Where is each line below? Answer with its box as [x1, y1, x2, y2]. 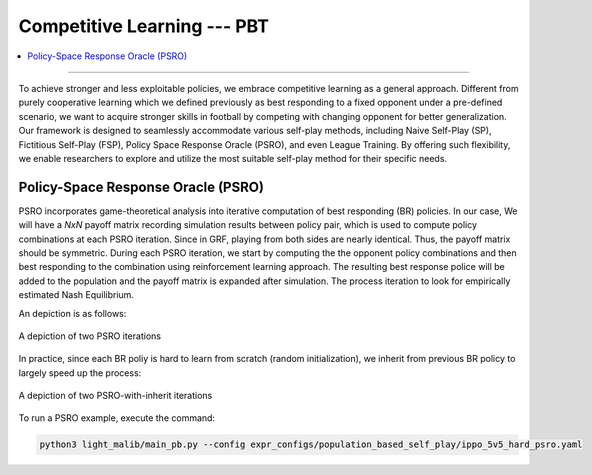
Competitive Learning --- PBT [18, 15, 270, 37]
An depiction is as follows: [18, 307, 127, 319]
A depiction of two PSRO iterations [18, 330, 162, 342]
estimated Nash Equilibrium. [18, 289, 135, 301]
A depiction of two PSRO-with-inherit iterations [18, 390, 213, 402]
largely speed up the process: [18, 366, 142, 379]
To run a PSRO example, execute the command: [18, 412, 215, 424]
